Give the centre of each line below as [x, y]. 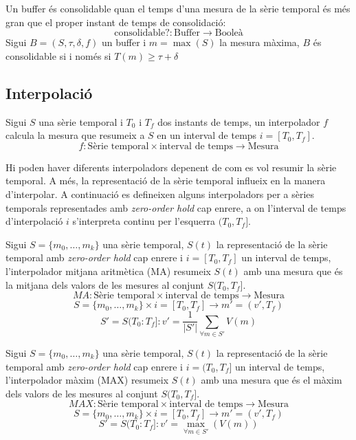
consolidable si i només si [58, 55]
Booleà [229, 33]
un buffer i [124, 42]
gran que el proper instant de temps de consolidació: [116, 22]
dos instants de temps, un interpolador [239, 121]
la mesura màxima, [259, 42]
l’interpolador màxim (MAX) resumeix [87, 380]
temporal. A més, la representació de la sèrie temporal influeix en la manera [166, 180]
